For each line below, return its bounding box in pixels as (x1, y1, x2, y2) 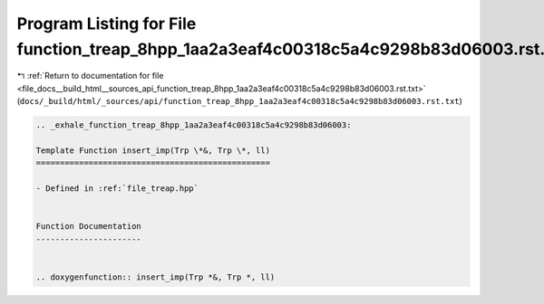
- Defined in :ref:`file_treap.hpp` (35, 184, 199, 194)
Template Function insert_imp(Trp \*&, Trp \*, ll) (35, 145, 271, 156)
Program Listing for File (16, 14, 197, 33)
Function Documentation (35, 222, 142, 232)
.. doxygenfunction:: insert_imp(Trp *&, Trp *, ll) (35, 271, 276, 282)
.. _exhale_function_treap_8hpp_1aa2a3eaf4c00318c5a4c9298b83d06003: (35, 120, 352, 130)
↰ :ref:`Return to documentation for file (16, 71, 164, 81)
